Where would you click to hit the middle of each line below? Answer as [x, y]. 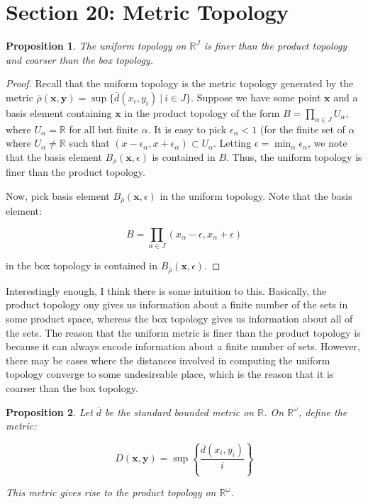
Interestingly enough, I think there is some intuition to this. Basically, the [166, 290]
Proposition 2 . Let [49, 411]
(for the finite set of [303, 129]
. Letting [233, 143]
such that [89, 143]
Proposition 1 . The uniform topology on [96, 46]
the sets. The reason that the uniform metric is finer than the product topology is [183, 332]
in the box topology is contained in [82, 265]
